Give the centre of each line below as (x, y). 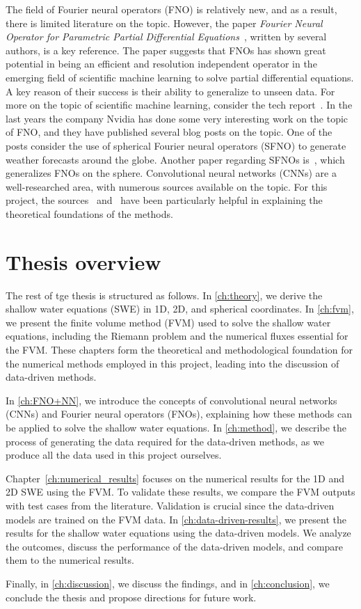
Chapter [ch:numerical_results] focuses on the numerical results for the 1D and (175, 478)
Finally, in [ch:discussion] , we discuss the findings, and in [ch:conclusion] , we (168, 583)
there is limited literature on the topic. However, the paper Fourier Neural (164, 23)
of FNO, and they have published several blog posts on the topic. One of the (169, 132)
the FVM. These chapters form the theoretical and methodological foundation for (179, 349)
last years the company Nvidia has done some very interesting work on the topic (177, 118)
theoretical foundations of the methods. (89, 213)
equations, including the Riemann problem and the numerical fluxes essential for (177, 336)
